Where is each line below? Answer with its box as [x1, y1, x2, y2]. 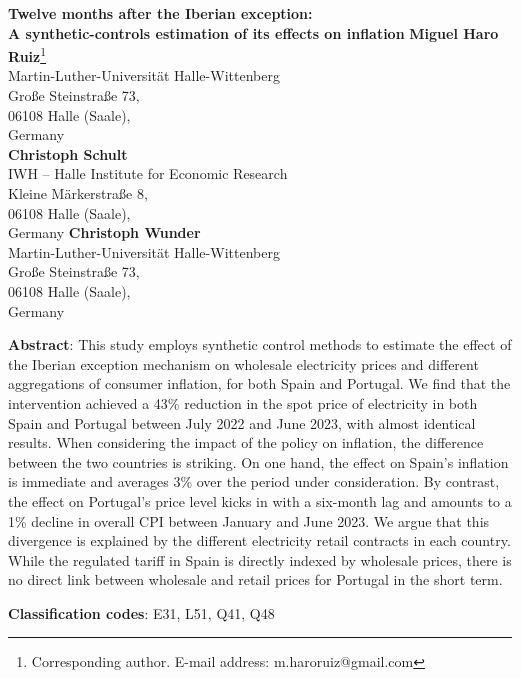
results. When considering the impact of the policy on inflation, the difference [8, 432, 484, 453]
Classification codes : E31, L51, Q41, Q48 [8, 602, 275, 623]
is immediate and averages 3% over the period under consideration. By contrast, [8, 471, 500, 492]
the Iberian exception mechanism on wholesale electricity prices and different [8, 353, 479, 374]
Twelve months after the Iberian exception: [8, 3, 313, 23]
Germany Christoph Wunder [8, 222, 201, 243]
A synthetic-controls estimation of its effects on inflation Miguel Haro [8, 22, 499, 43]
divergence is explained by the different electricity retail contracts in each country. [8, 530, 511, 551]
